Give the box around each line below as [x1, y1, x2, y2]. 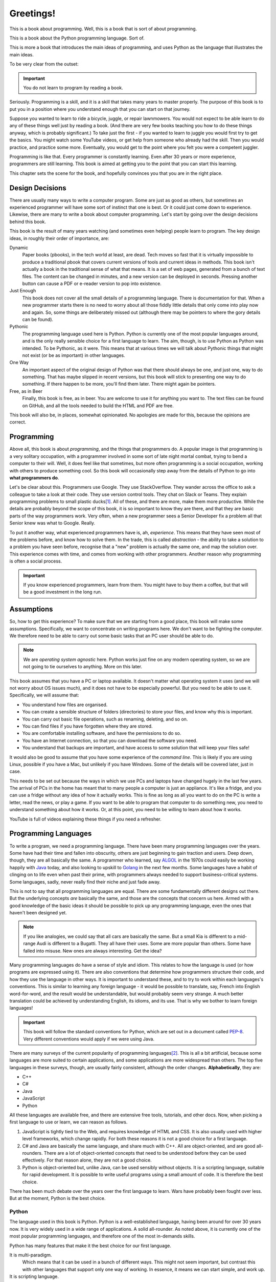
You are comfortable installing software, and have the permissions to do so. [22, 730, 181, 736]
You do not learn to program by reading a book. [23, 85, 124, 91]
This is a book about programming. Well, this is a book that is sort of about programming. [9, 26, 197, 32]
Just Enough [9, 288, 36, 294]
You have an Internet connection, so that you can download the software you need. [22, 737, 198, 744]
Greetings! [9, 8, 56, 19]
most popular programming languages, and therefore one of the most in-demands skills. [9, 1233, 195, 1239]
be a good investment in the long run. [23, 589, 102, 595]
